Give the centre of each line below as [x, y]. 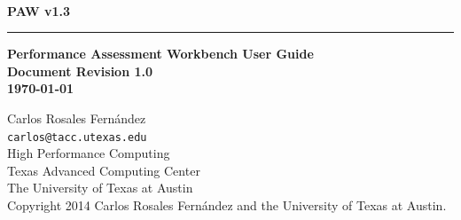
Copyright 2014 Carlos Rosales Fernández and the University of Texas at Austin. [227, 205]
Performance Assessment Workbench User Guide [160, 54]
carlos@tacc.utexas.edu [77, 137]
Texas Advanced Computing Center [104, 170]
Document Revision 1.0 [80, 71]
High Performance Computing [89, 153]
